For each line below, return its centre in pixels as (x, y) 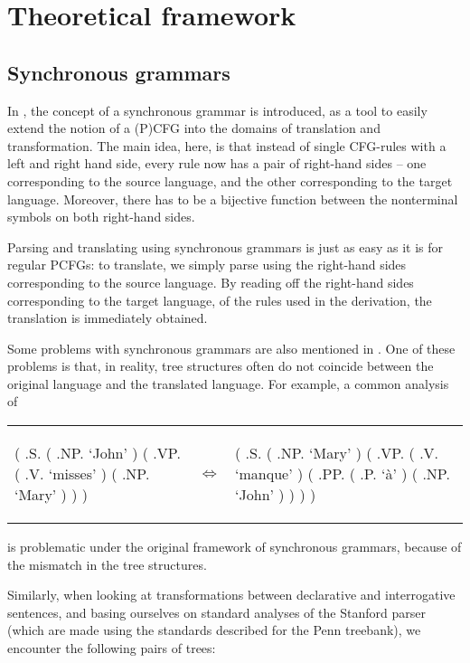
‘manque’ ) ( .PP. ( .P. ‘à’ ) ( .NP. (343, 474)
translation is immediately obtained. (108, 318)
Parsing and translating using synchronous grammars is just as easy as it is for (226, 246)
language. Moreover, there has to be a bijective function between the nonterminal (233, 199)
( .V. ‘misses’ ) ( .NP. (82, 474)
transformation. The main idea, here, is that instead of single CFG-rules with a (227, 145)
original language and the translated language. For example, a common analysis (228, 383)
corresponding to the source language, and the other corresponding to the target (230, 180)
